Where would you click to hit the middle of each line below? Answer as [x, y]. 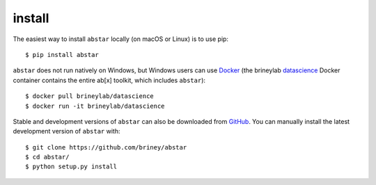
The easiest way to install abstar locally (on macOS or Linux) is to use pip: [121, 39]
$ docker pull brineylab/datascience [90, 96]
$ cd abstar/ [47, 157]
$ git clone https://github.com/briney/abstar [106, 147]
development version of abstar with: [66, 131]
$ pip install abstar [62, 55]
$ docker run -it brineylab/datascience [95, 106]
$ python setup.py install [71, 167]
